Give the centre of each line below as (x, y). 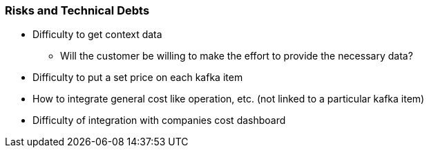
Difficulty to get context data (97, 35)
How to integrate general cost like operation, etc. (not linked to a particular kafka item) (229, 99)
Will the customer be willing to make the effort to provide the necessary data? (237, 56)
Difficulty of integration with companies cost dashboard (159, 120)
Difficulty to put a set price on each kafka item (138, 78)
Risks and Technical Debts (77, 10)
